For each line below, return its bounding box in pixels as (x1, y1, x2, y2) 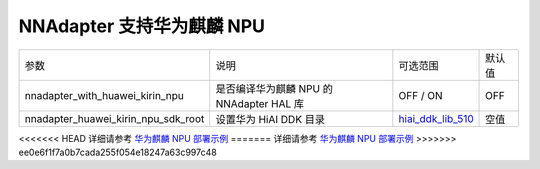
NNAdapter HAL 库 (215, 96, 305, 110)
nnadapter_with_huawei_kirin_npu (24, 88, 184, 102)
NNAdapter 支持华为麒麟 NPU (18, 15, 265, 37)
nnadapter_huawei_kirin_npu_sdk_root (24, 111, 205, 125)
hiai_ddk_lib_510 (398, 111, 474, 125)
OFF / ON (398, 88, 444, 102)
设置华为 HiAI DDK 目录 (215, 112, 325, 126)
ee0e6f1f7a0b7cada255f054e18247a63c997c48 (18, 146, 217, 158)
